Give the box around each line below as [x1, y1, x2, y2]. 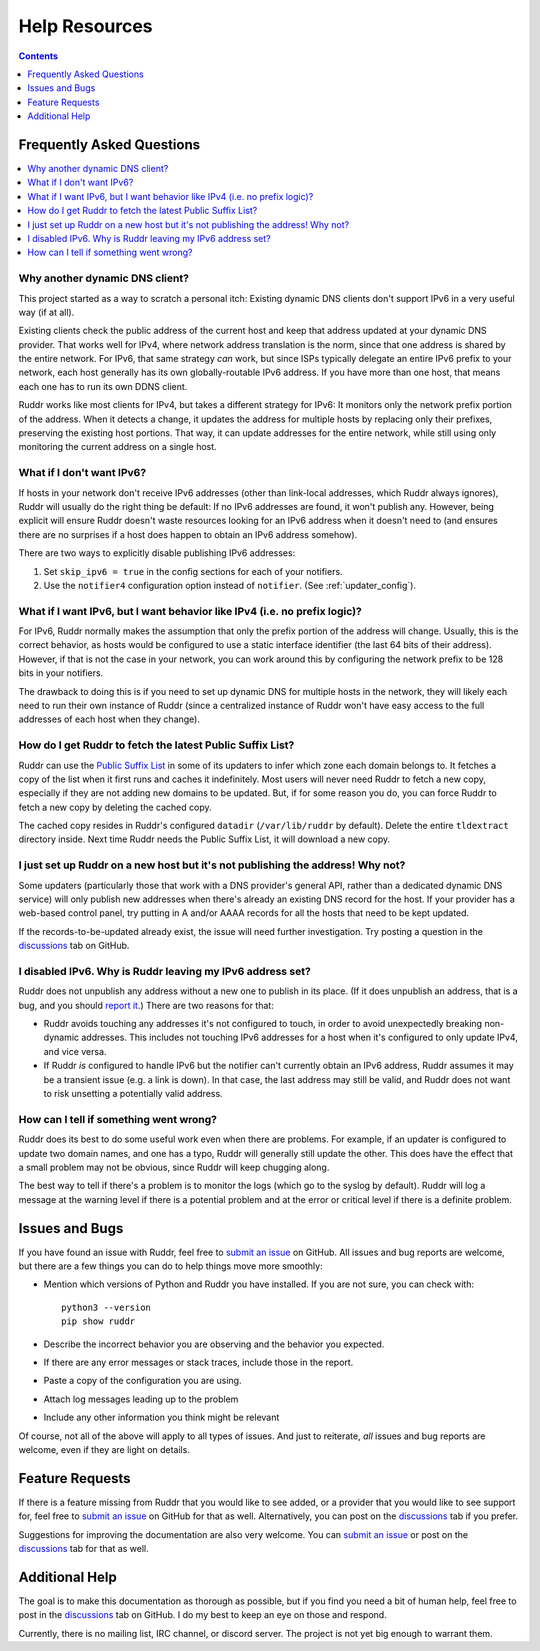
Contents [18, 50, 59, 62]
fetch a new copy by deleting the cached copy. [18, 801, 212, 813]
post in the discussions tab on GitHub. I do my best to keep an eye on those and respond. [18, 1609, 387, 1621]
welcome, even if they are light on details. [18, 1443, 190, 1455]
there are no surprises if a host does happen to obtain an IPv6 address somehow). [18, 528, 358, 540]
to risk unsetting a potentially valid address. [43, 1088, 224, 1100]
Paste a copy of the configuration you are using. [43, 1375, 242, 1387]
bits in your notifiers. [18, 667, 104, 679]
